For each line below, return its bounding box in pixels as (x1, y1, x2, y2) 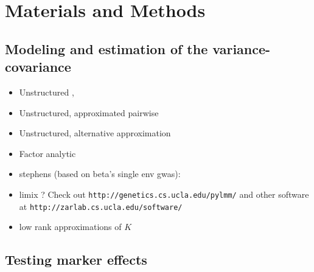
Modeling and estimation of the (5, 39, 208, 58)
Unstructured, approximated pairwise (19, 106, 159, 119)
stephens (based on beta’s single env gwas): (19, 167, 181, 180)
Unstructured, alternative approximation (19, 127, 171, 139)
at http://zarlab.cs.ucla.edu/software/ (19, 200, 183, 212)
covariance (5, 57, 71, 76)
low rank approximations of (19, 220, 122, 233)
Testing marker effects (5, 250, 147, 269)
